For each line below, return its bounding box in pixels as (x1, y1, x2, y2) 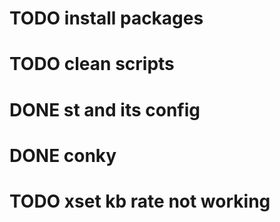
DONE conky (9, 144, 117, 167)
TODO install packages (9, 7, 204, 30)
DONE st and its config (9, 98, 201, 121)
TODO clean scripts (9, 53, 175, 76)
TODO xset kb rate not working (9, 190, 271, 212)
